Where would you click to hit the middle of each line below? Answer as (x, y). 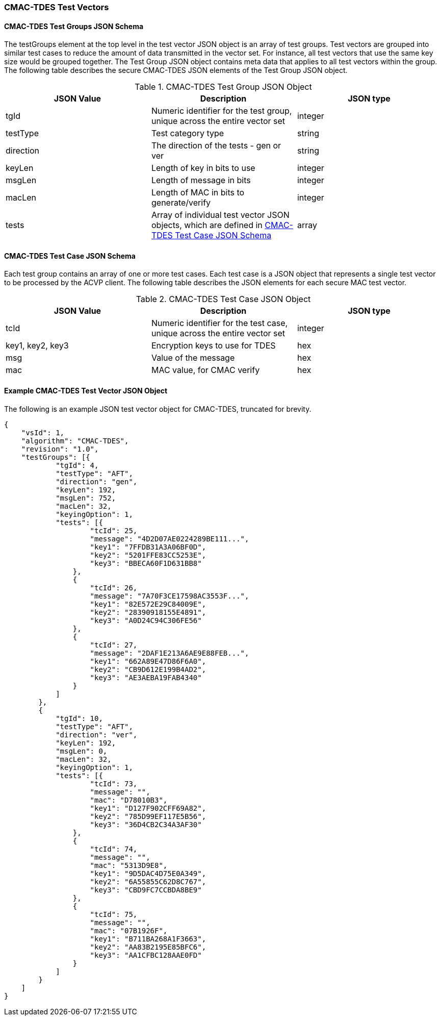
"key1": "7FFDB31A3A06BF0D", (148, 547)
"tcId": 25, (114, 530)
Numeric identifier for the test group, (222, 111)
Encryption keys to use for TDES (213, 346)
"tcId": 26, (114, 588)
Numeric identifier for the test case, (219, 323)
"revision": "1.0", (60, 449)
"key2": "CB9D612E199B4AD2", (148, 669)
